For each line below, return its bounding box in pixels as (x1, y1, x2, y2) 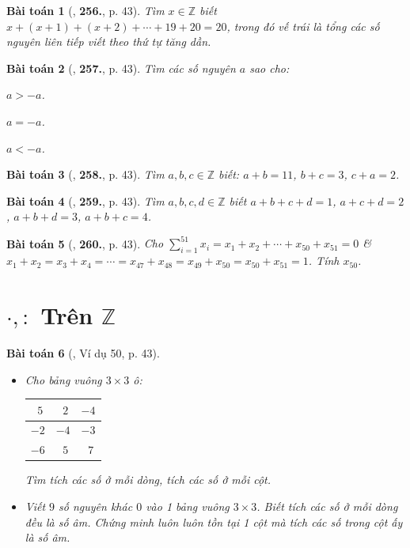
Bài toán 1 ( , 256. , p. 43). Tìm (6, 2, 165, 18)
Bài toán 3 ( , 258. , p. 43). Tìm (6, 166, 165, 183)
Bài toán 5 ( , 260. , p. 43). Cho (6, 235, 164, 251)
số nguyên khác (59, 498, 133, 515)
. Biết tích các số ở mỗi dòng (256, 498, 398, 515)
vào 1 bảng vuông (146, 498, 230, 515)
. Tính (308, 252, 340, 269)
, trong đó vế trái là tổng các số (226, 17, 380, 34)
